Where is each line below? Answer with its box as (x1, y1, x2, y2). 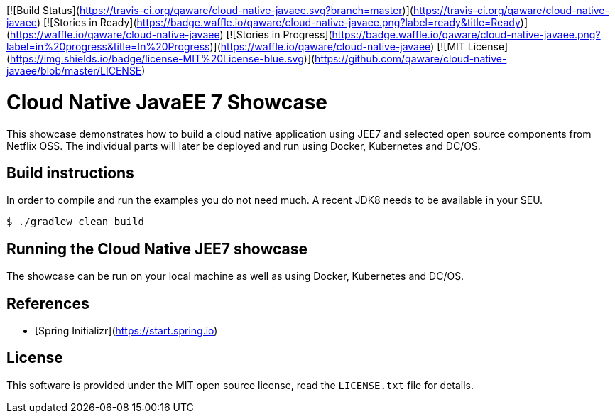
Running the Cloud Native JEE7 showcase (6, 239, 307, 258)
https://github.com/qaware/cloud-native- (315, 53, 507, 65)
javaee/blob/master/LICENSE (6, 65, 142, 77)
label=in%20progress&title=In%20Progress (6, 40, 210, 53)
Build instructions (6, 163, 134, 182)
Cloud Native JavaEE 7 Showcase (6, 89, 328, 114)
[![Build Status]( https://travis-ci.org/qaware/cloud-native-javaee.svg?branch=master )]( (6, 4, 413, 16)
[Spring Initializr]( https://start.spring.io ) (35, 325, 218, 337)
